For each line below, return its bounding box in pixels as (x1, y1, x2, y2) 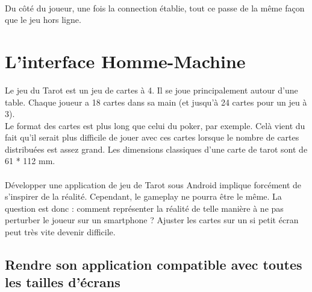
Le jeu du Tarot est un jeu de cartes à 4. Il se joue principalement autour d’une (5, 83, 298, 96)
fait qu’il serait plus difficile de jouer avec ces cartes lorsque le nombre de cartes (5, 131, 299, 144)
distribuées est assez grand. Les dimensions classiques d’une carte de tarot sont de (5, 142, 308, 155)
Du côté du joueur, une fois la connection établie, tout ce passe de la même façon (5, 1, 305, 14)
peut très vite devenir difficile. (5, 226, 116, 238)
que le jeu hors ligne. (5, 13, 81, 26)
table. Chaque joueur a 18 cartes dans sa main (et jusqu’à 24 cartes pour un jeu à (5, 95, 307, 108)
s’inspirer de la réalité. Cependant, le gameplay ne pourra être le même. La (5, 190, 282, 203)
